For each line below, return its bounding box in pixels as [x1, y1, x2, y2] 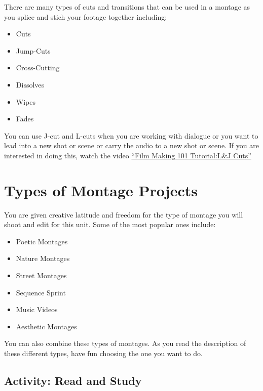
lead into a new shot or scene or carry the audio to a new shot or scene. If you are [4, 140, 259, 151]
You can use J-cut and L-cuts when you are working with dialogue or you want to [4, 130, 258, 141]
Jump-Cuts [16, 45, 51, 56]
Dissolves [16, 79, 45, 90]
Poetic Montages [16, 236, 68, 246]
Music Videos [16, 304, 58, 315]
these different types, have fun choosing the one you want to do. [4, 348, 203, 358]
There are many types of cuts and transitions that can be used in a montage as [4, 2, 250, 12]
